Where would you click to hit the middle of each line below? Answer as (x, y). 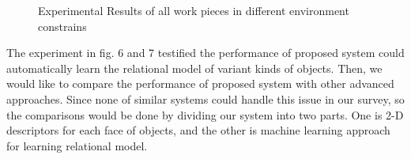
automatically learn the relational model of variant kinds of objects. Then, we (194, 68)
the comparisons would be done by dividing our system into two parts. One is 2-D (205, 114)
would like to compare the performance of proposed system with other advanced (200, 83)
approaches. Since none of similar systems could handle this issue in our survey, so (205, 98)
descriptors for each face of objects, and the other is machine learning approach (198, 130)
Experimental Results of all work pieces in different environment (194, 10)
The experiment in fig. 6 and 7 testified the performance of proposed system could (205, 53)
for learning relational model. (77, 145)
